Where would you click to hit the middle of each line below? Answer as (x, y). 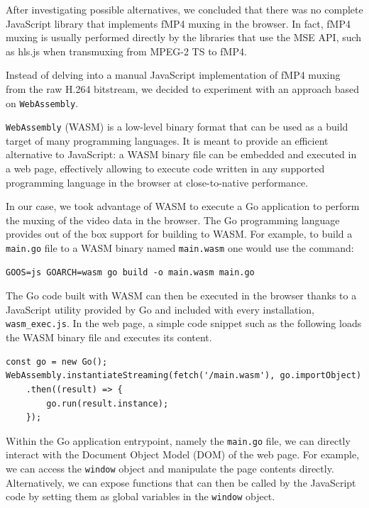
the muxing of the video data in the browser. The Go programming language (173, 220)
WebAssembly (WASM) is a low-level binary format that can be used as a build (177, 127)
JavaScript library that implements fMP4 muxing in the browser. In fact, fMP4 (178, 23)
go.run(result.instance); (108, 403)
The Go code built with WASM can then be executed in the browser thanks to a (181, 296)
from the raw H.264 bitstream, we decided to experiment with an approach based (183, 88)
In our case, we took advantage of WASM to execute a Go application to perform (183, 206)
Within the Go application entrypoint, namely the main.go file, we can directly (178, 440)
